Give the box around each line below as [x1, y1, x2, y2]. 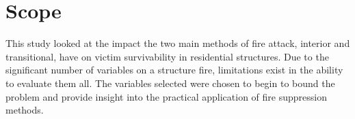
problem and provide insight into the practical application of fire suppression [5, 89, 327, 103]
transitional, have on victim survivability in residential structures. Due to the [5, 49, 329, 63]
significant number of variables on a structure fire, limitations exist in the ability [5, 63, 343, 77]
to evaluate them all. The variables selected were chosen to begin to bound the [5, 75, 335, 90]
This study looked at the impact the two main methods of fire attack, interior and [5, 36, 350, 50]
